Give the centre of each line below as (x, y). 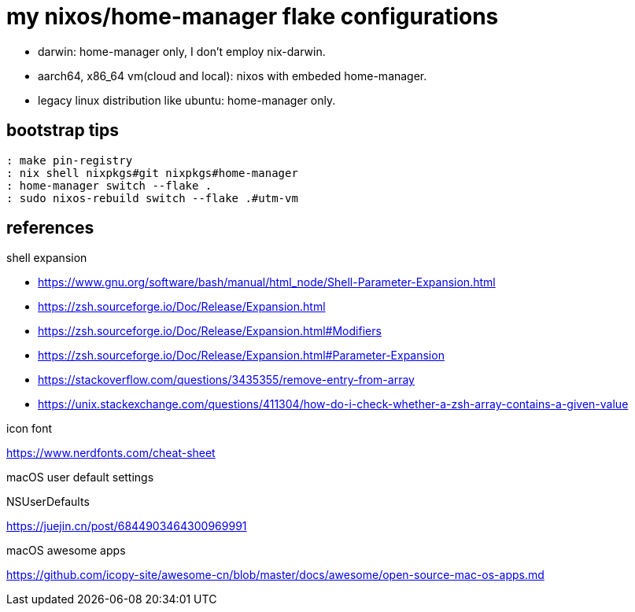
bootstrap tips (63, 131)
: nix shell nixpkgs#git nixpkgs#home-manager (152, 173)
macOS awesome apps (66, 551)
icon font (30, 429)
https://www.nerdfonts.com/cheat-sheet (111, 453)
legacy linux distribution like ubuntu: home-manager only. (187, 100)
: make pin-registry (70, 160)
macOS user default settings (80, 477)
